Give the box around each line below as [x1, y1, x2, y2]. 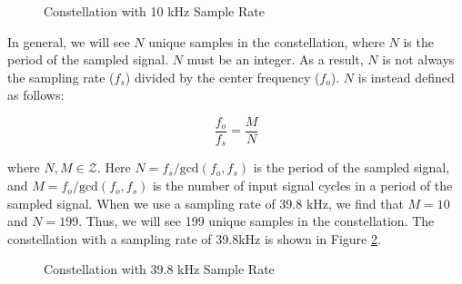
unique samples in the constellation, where [148, 32, 385, 51]
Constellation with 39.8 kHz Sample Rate [44, 260, 275, 279]
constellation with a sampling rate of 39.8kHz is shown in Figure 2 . [7, 229, 381, 248]
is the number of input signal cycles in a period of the [152, 176, 453, 195]
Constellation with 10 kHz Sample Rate [44, 2, 265, 20]
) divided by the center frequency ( [125, 67, 320, 86]
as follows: [7, 85, 65, 104]
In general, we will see [7, 32, 130, 51]
